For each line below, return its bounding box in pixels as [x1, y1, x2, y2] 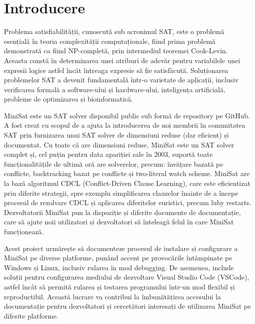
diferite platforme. [4, 310, 59, 321]
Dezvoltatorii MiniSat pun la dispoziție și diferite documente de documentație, [4, 207, 241, 217]
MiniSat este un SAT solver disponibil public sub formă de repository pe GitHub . [4, 110, 250, 120]
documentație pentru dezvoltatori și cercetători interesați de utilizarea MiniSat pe [4, 301, 251, 311]
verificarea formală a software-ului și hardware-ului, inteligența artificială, [4, 84, 225, 94]
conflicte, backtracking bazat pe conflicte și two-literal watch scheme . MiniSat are [4, 168, 250, 179]
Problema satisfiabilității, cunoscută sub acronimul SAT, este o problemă [4, 26, 224, 36]
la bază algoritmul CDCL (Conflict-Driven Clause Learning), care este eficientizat [4, 178, 251, 188]
